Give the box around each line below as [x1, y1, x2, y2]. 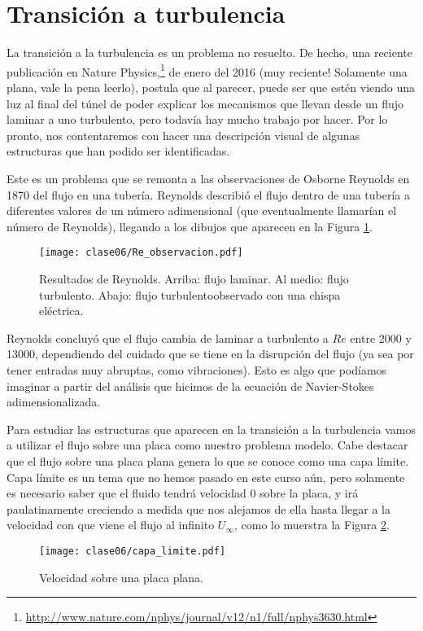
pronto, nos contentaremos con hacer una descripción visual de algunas [7, 126, 360, 143]
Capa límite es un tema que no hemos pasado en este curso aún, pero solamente [7, 468, 405, 485]
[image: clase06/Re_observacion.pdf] [39, 247, 243, 259]
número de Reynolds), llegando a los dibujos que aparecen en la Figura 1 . [7, 217, 373, 234]
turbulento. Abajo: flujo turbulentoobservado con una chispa [39, 286, 341, 303]
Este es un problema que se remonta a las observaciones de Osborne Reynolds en [7, 169, 410, 186]
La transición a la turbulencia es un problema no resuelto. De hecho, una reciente [7, 44, 412, 61]
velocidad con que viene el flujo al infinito [7, 516, 215, 533]
